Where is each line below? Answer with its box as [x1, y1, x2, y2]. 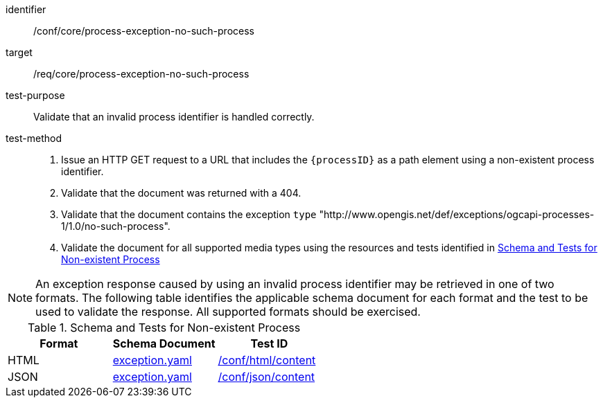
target [6, 46, 33, 58]
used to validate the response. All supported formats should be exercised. [35, 305, 421, 319]
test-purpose [6, 89, 65, 101]
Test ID [250, 337, 288, 350]
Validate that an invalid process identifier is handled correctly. [33, 111, 315, 123]
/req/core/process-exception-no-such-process [33, 68, 250, 80]
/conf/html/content [218, 353, 316, 367]
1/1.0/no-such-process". [61, 220, 171, 232]
